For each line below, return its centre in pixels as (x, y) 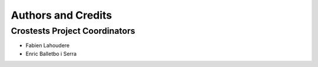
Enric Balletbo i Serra (51, 54)
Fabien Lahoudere (48, 45)
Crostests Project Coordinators (73, 31)
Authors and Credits (62, 15)
